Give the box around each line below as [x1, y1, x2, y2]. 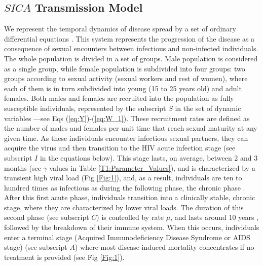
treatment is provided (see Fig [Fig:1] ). [4, 251, 125, 262]
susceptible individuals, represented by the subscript [4, 102, 166, 113]
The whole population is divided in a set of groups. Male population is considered [4, 53, 258, 63]
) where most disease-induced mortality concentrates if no [74, 242, 254, 252]
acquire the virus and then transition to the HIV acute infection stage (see [4, 142, 236, 153]
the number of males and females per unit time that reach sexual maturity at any [4, 123, 257, 133]
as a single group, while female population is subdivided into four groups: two [4, 63, 245, 73]
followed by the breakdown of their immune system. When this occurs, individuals [4, 222, 259, 233]
